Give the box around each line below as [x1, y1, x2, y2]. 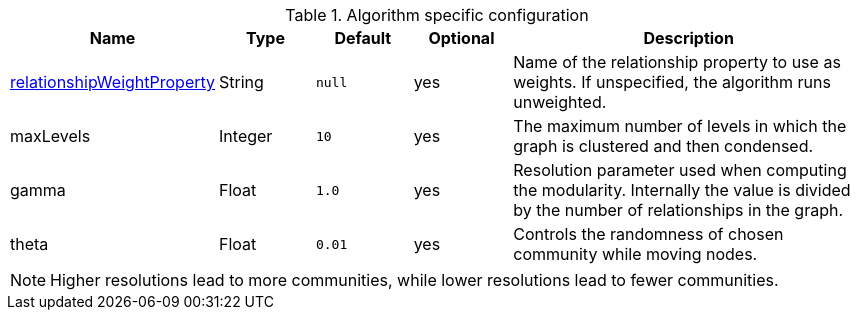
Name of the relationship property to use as [513, 52, 841, 72]
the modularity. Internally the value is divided [513, 180, 851, 200]
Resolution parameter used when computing [513, 160, 847, 180]
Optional [428, 28, 495, 48]
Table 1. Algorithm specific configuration [285, 5, 589, 25]
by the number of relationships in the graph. [513, 200, 844, 220]
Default [334, 28, 392, 48]
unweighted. [513, 92, 607, 112]
